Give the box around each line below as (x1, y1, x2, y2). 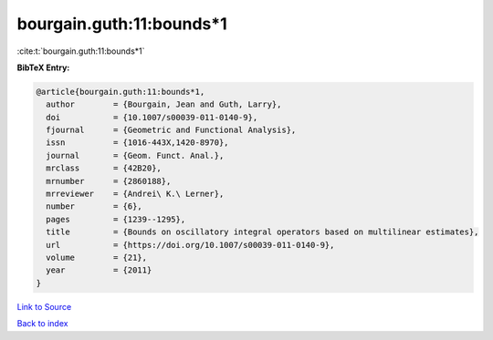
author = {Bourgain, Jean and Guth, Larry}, (46, 99, 282, 109)
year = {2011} (46, 265, 152, 275)
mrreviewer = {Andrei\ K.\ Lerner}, (46, 189, 225, 200)
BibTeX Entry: (16, 62, 70, 73)
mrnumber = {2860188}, (46, 176, 172, 186)
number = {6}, (46, 201, 143, 211)
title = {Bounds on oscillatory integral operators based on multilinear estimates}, (46, 227, 479, 237)
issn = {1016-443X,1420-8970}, (46, 138, 229, 148)
